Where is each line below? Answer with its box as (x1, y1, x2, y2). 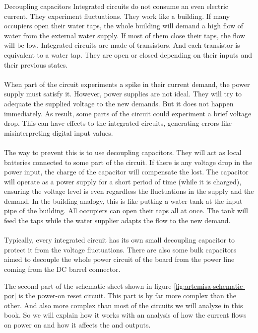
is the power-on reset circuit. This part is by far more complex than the (18, 290, 237, 301)
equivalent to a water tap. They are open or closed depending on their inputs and (4, 49, 253, 60)
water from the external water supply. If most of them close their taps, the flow (4, 30, 245, 40)
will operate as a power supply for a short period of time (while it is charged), (4, 176, 242, 186)
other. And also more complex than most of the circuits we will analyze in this (4, 300, 243, 310)
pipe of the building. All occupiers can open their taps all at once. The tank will (4, 205, 248, 216)
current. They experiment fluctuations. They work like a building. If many (4, 10, 230, 21)
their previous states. (4, 59, 68, 70)
